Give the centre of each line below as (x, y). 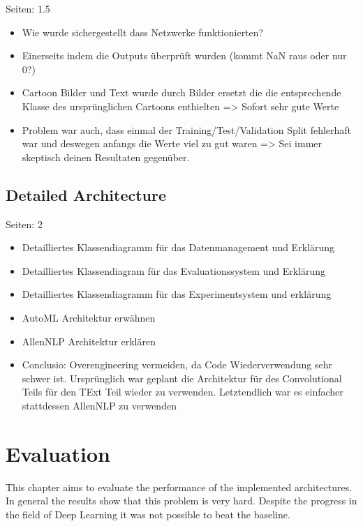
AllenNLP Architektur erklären (89, 341)
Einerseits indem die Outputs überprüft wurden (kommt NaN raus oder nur (184, 55)
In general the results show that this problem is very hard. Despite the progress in (181, 501)
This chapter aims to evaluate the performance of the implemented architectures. (179, 487)
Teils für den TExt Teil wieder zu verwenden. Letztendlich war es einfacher (183, 392)
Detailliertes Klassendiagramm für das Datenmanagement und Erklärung (178, 247)
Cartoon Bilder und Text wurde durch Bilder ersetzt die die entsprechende (181, 92)
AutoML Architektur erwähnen (89, 317)
